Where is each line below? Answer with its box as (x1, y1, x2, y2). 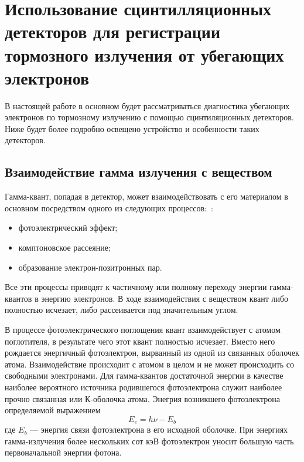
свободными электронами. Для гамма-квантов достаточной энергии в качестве (5, 369, 283, 382)
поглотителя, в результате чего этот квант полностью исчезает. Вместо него (5, 335, 275, 347)
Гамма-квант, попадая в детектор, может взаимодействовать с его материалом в (5, 190, 288, 203)
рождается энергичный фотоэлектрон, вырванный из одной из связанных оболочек (5, 346, 299, 359)
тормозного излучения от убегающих (5, 42, 284, 66)
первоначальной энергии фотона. (5, 446, 122, 458)
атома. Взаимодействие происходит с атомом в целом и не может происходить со (5, 358, 295, 370)
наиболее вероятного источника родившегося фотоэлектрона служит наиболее (5, 380, 282, 393)
